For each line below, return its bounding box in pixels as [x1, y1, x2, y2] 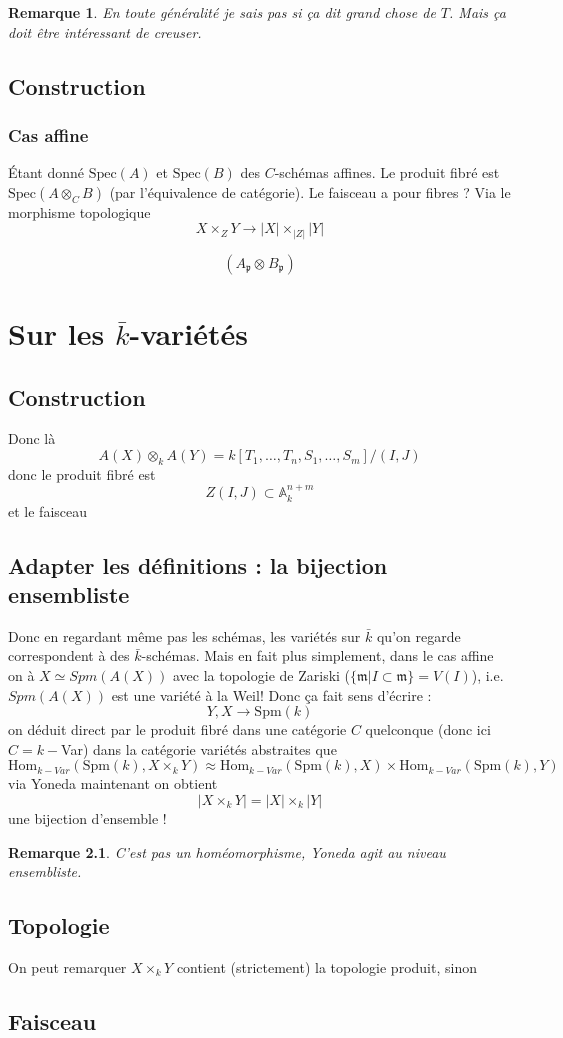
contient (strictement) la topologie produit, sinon [176, 957, 477, 978]
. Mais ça [449, 2, 506, 22]
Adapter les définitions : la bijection [8, 549, 388, 580]
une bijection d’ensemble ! [8, 808, 167, 829]
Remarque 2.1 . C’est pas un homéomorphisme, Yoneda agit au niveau [8, 841, 446, 862]
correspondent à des [8, 645, 130, 666]
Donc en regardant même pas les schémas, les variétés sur [8, 625, 361, 646]
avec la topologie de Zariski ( [172, 665, 351, 686]
